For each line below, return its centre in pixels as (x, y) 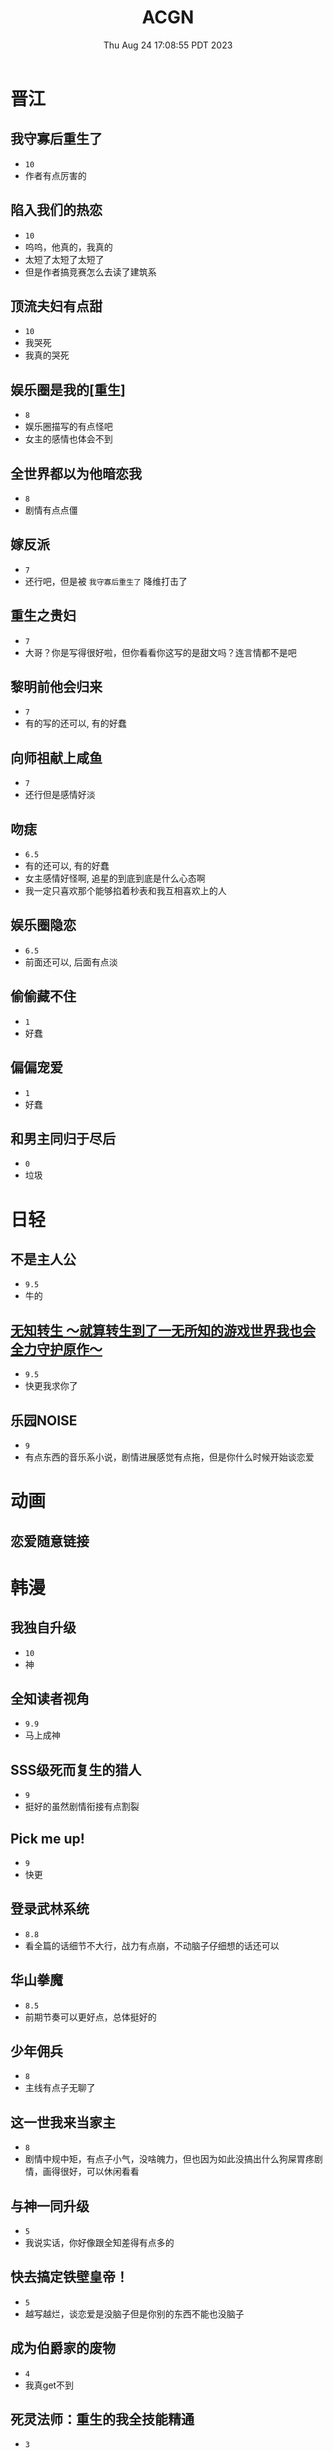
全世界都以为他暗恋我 (76, 473)
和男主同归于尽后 (63, 1138)
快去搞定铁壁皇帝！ (69, 2277)
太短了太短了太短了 (64, 259)
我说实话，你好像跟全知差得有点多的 (99, 2243)
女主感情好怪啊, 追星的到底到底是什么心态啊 (115, 878)
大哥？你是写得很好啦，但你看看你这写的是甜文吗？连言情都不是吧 (160, 652)
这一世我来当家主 (63, 2122)
